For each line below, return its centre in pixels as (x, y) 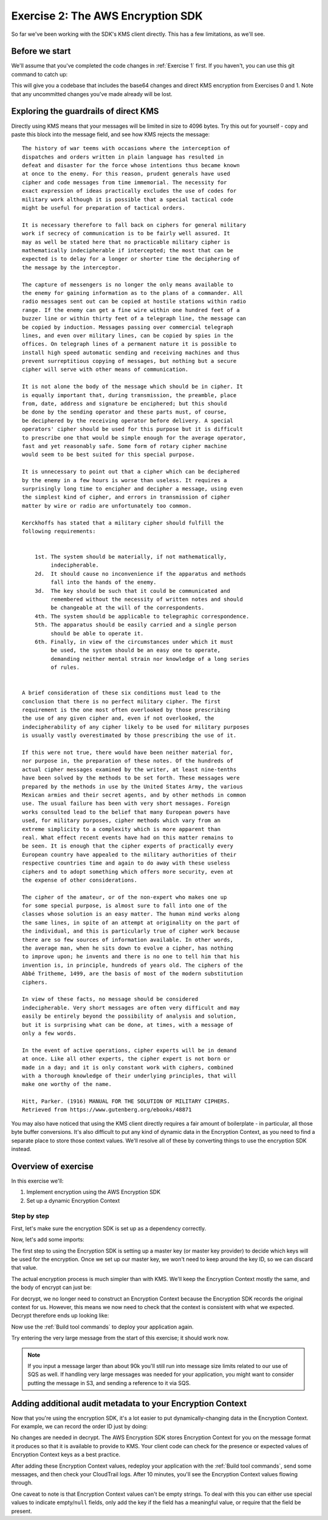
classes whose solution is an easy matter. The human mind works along (131, 914)
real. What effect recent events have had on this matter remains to (128, 837)
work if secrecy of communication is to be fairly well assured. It (126, 233)
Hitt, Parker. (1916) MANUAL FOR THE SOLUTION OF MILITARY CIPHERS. (126, 1101)
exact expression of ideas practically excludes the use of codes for (129, 191)
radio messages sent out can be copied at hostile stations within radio (134, 302)
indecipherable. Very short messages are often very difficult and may (131, 1007)
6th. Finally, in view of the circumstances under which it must (134, 642)
